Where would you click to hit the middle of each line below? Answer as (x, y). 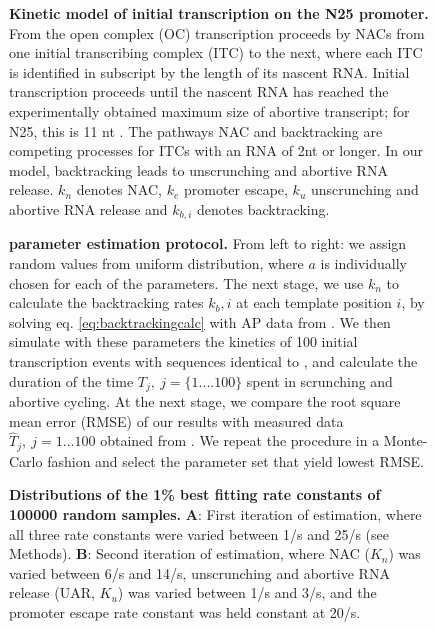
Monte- (405, 440)
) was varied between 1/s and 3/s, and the (247, 592)
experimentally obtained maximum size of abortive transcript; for (209, 110)
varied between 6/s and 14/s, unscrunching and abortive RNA (199, 572)
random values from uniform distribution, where (156, 262)
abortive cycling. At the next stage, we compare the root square (205, 401)
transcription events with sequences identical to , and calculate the (213, 360)
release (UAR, (52, 592)
